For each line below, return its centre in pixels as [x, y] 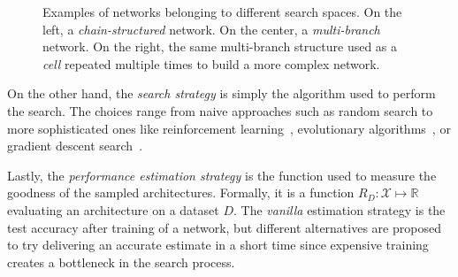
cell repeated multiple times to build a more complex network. [211, 63]
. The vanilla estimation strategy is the [339, 209]
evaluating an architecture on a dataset [113, 209]
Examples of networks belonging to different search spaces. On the [222, 12]
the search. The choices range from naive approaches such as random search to [220, 110]
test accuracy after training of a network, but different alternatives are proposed [224, 227]
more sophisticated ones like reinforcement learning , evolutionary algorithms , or [229, 128]
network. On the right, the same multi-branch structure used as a [220, 46]
